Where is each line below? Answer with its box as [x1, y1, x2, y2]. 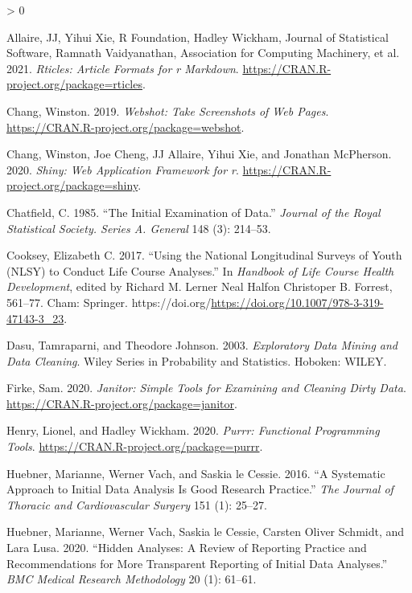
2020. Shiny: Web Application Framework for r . [6, 161, 239, 178]
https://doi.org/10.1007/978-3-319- [211, 293, 384, 310]
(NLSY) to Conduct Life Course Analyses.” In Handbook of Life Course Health [6, 262, 394, 279]
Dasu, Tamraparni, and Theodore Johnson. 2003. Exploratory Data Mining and [6, 337, 398, 354]
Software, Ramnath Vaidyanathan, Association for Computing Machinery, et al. [6, 44, 400, 61]
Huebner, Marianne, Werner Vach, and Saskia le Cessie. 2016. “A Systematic [6, 464, 385, 481]
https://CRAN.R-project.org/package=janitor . [6, 395, 237, 411]
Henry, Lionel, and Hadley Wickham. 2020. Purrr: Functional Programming [6, 422, 380, 439]
